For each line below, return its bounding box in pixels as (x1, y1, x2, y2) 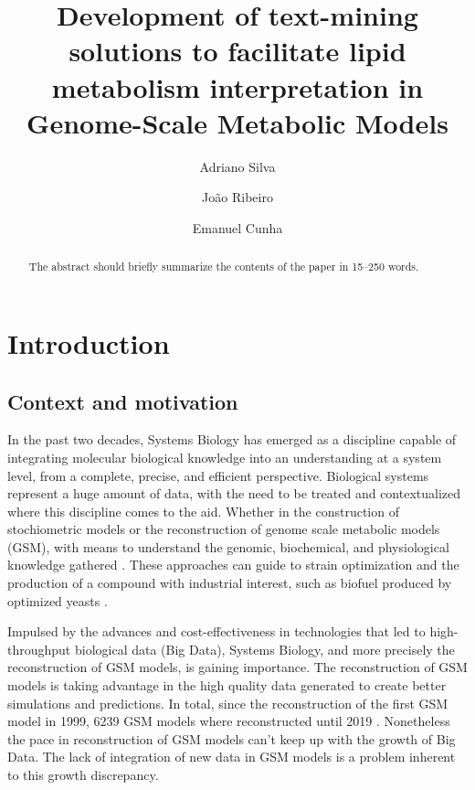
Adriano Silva (199, 156, 276, 176)
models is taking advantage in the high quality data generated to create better (7, 676, 447, 695)
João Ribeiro (202, 187, 273, 207)
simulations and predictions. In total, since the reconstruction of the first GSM (7, 693, 449, 712)
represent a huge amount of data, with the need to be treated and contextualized (7, 484, 461, 503)
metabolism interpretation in (51, 68, 424, 105)
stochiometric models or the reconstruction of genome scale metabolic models (7, 519, 440, 539)
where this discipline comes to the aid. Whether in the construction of (7, 501, 399, 520)
